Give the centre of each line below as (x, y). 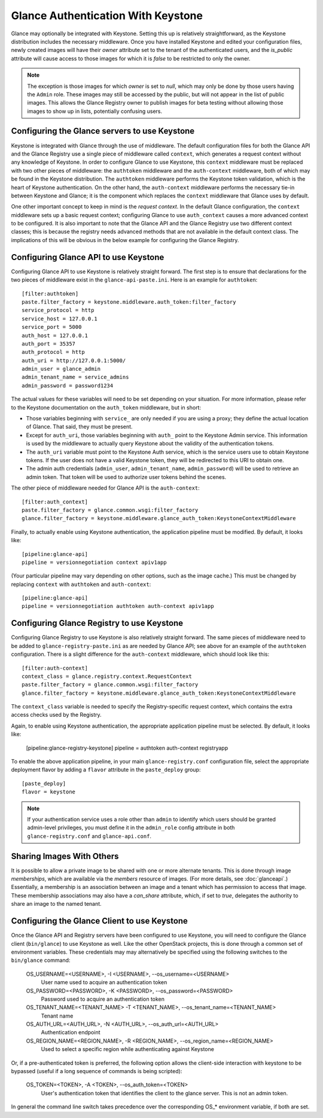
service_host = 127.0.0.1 (60, 319)
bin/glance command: (41, 960)
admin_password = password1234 (68, 385)
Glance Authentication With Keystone (107, 16)
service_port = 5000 (52, 327)
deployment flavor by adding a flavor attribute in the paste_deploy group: (106, 770)
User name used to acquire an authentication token (104, 982)
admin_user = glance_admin (61, 369)
